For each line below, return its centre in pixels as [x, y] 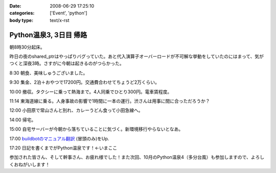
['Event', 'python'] [68, 13]
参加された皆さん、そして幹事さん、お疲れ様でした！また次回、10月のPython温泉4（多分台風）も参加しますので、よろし [137, 157]
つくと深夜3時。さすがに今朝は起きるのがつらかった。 [67, 63]
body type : [21, 20]
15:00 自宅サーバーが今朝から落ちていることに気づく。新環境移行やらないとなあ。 [96, 129]
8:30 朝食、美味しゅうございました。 [49, 73]
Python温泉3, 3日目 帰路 [48, 35]
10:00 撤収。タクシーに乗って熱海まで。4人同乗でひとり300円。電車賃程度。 [91, 91]
